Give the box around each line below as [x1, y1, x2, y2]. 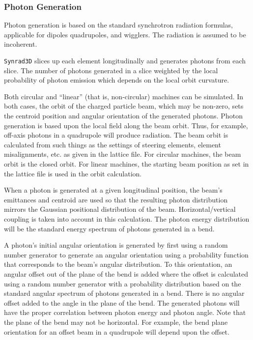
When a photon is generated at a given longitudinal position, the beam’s [4, 185, 223, 195]
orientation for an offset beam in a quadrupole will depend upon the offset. [4, 326, 229, 337]
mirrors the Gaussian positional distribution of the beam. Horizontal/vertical [4, 204, 236, 214]
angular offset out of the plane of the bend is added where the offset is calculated [4, 268, 248, 279]
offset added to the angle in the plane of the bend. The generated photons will [4, 297, 240, 308]
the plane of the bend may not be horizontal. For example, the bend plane [4, 316, 228, 327]
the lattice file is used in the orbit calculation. [4, 168, 142, 178]
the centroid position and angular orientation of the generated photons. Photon [4, 111, 243, 121]
